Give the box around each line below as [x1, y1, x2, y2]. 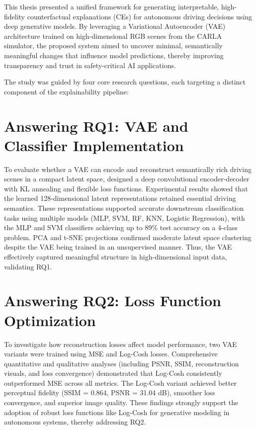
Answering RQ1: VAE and [4, 115, 188, 136]
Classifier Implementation [4, 135, 184, 155]
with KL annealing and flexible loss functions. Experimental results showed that [4, 183, 248, 193]
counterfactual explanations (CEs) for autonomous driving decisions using [27, 11, 252, 21]
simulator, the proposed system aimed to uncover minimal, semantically [4, 40, 223, 51]
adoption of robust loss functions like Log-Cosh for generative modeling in [4, 407, 230, 417]
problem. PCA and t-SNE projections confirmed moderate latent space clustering [4, 232, 252, 242]
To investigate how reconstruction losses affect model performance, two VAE [4, 339, 237, 349]
